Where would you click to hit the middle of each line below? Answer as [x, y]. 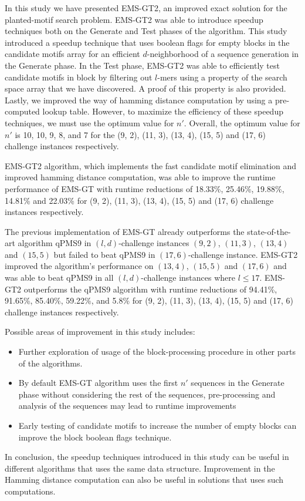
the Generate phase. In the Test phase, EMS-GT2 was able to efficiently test [142, 65]
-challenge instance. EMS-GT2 [243, 254]
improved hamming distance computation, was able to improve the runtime [140, 177]
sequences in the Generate [238, 383]
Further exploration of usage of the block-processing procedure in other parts [157, 352]
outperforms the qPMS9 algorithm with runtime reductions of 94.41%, [150, 289]
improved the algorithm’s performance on [79, 266]
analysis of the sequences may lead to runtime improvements [127, 406]
